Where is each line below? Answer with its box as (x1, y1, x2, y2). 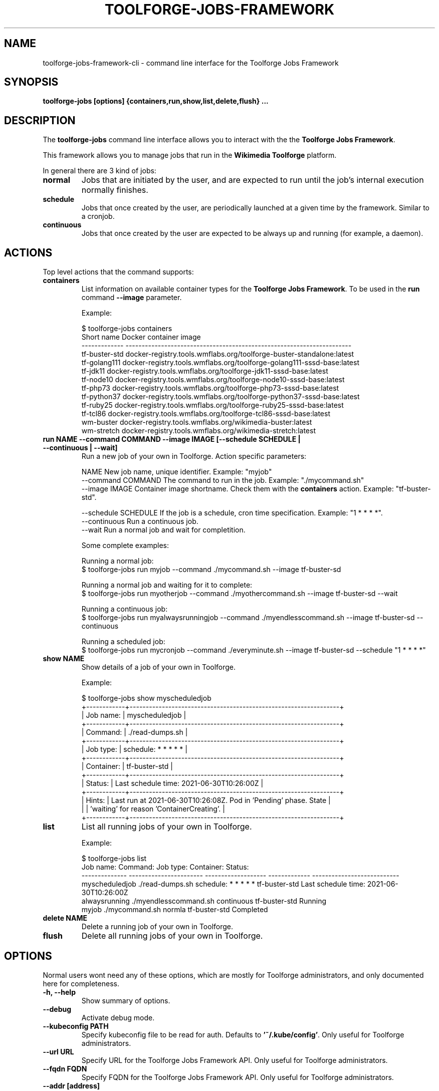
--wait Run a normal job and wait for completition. (81, 525, 246, 534)
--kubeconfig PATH (43, 1021, 109, 1030)
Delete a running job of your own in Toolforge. (81, 922, 234, 931)
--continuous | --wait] (43, 443, 118, 452)
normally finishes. (81, 185, 148, 195)
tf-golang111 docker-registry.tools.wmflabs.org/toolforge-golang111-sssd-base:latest (81, 358, 359, 367)
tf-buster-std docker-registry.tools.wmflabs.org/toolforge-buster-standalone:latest (81, 350, 354, 359)
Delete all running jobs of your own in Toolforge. (81, 931, 263, 941)
